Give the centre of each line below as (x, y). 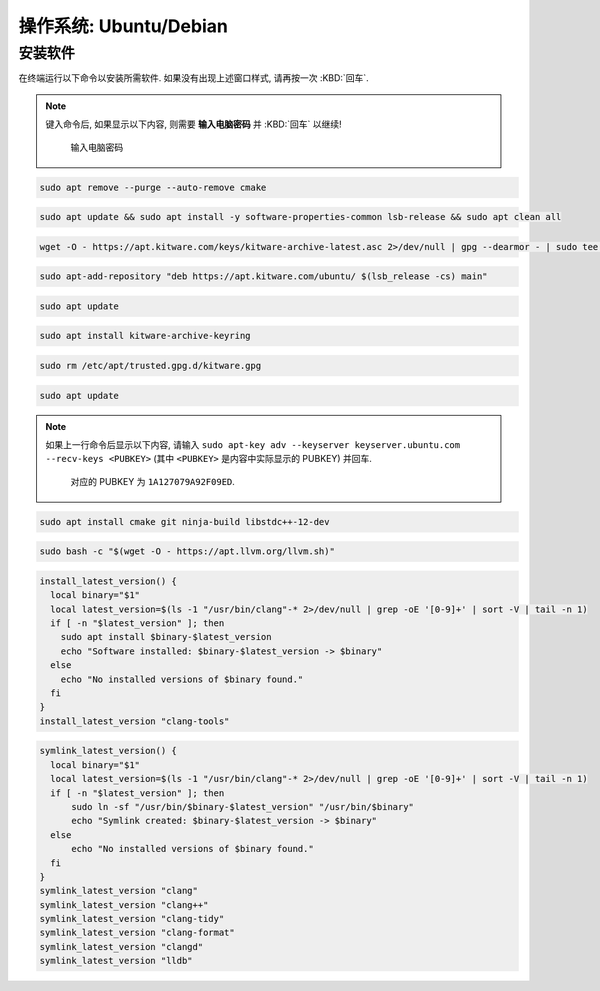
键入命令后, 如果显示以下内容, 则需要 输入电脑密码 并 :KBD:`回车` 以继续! (193, 124)
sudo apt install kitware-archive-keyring (145, 336)
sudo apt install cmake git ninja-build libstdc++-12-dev (184, 521)
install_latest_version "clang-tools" (134, 721)
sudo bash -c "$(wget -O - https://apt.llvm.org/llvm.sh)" (187, 551)
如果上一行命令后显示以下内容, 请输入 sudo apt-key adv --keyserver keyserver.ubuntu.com (252, 444)
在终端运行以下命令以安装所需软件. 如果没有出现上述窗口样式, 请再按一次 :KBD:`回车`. (193, 78)
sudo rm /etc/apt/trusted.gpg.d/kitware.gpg (150, 366)
